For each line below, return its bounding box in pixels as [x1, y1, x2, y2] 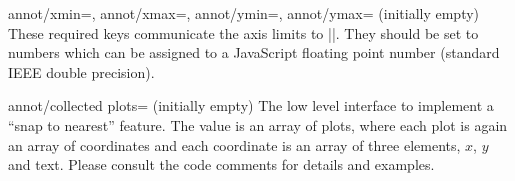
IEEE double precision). [8, 61, 155, 82]
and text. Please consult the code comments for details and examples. [8, 154, 435, 175]
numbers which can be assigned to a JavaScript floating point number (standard [8, 42, 500, 63]
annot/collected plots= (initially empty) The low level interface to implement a [8, 95, 494, 116]
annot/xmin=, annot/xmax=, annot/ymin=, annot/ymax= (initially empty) [8, 3, 480, 23]
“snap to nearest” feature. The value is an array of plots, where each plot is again [8, 114, 508, 135]
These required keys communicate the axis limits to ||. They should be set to [8, 22, 479, 43]
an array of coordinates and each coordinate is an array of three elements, [8, 134, 461, 155]
